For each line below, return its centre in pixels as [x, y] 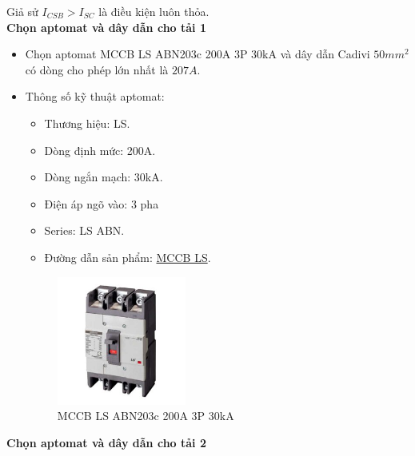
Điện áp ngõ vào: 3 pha [102, 203]
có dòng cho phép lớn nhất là [97, 69]
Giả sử [22, 11]
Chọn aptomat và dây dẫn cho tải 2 [106, 442]
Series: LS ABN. [84, 230]
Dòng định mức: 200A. [100, 150]
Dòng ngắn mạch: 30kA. [104, 177]
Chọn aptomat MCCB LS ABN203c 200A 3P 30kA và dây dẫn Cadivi [198, 54]
